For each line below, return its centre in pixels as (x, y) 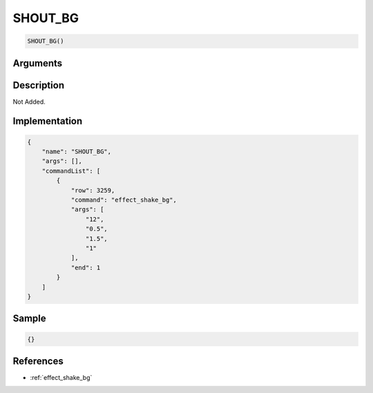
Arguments (38, 63)
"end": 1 (86, 267)
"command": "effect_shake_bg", (124, 200)
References (38, 361)
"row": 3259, (93, 190)
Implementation (48, 121)
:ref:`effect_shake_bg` (61, 377)
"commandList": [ (71, 171)
